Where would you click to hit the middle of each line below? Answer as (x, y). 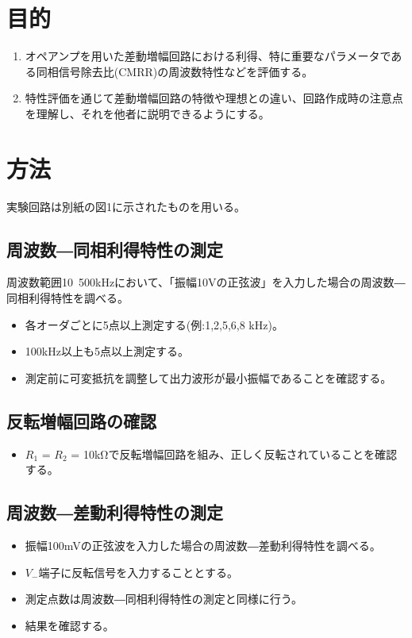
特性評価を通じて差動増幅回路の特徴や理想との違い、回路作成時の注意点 (214, 98)
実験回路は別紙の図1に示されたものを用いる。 (126, 206)
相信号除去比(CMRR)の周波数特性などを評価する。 (180, 71)
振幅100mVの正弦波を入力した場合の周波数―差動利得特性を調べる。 (203, 545)
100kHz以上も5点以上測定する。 (107, 351)
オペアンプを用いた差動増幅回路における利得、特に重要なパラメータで (208, 56)
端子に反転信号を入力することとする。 (138, 572)
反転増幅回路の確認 (81, 420)
